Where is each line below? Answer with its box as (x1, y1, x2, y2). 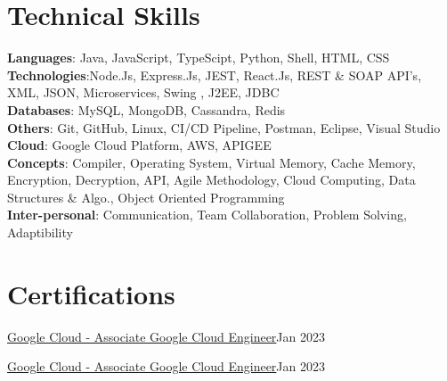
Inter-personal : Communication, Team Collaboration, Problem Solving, (7, 205, 407, 224)
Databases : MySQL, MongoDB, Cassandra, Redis (7, 100, 286, 119)
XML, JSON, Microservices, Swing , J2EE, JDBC (7, 83, 280, 102)
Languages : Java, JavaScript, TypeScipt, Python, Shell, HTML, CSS (7, 48, 390, 67)
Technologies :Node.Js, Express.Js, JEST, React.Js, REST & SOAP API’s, (7, 65, 422, 84)
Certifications (7, 275, 175, 311)
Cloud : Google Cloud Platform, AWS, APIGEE (7, 136, 272, 154)
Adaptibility (7, 223, 73, 242)
